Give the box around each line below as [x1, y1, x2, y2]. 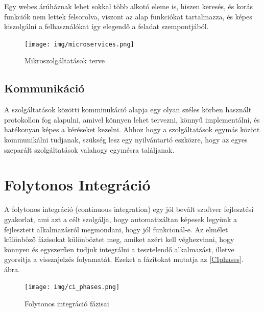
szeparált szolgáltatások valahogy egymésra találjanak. [4, 144, 175, 155]
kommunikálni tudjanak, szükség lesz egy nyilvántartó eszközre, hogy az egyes [4, 134, 248, 145]
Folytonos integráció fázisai [25, 298, 109, 309]
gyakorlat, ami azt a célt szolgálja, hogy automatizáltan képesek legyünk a [4, 213, 237, 224]
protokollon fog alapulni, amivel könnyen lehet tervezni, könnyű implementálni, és [4, 114, 260, 125]
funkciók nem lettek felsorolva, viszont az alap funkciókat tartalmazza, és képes [4, 11, 252, 21]
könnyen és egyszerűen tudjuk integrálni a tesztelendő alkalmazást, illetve [4, 244, 234, 254]
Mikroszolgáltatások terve [25, 55, 105, 66]
